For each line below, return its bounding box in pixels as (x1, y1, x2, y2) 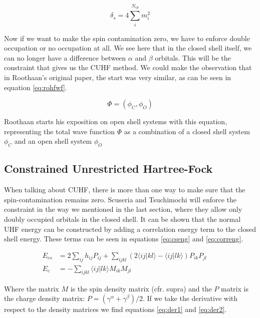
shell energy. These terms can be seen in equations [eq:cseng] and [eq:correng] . (4, 233, 243, 244)
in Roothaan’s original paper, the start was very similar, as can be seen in (4, 72, 231, 82)
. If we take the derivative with (143, 293, 238, 303)
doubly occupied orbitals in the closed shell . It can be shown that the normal (4, 214, 241, 224)
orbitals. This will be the (155, 52, 231, 63)
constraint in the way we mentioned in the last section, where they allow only (4, 204, 242, 214)
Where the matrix (4, 283, 59, 293)
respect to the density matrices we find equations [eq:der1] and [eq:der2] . (4, 304, 227, 314)
